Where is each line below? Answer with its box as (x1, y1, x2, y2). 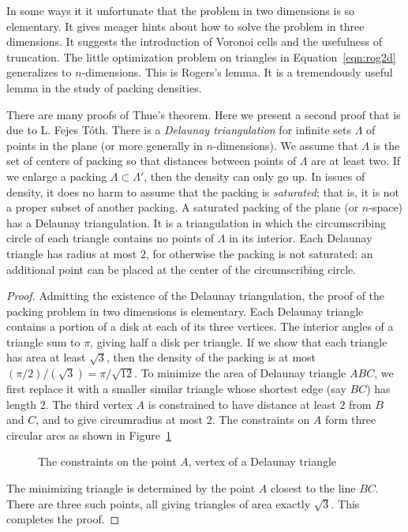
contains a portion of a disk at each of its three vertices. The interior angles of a (6, 318, 394, 335)
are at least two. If (311, 152, 401, 169)
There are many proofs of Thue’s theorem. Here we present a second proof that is (6, 106, 401, 122)
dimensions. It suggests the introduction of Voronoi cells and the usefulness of (6, 33, 382, 50)
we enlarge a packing (6, 167, 107, 184)
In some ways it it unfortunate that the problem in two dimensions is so (6, 2, 355, 18)
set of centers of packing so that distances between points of (6, 152, 297, 169)
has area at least (6, 349, 86, 365)
